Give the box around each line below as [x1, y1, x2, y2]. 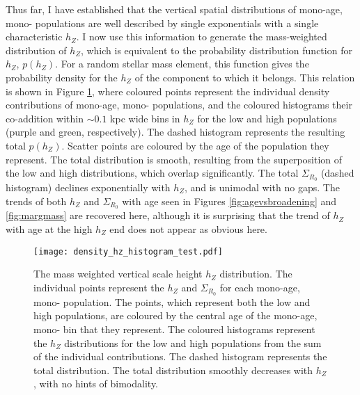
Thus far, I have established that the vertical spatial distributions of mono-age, [6, 2, 343, 16]
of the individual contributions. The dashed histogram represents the [33, 349, 327, 364]
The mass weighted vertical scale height [33, 266, 203, 281]
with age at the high [6, 222, 93, 236]
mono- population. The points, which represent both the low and [33, 294, 311, 309]
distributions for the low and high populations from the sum [64, 335, 322, 350]
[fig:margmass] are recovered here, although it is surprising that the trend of [6, 208, 330, 223]
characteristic [6, 29, 63, 44]
